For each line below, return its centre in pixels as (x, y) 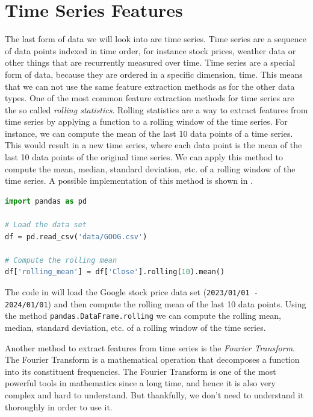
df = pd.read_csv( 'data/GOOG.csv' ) (76, 237)
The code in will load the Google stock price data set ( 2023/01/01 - (132, 292)
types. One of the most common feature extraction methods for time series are (150, 98)
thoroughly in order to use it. (59, 406)
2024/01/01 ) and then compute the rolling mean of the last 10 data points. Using (156, 303)
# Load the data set (46, 225)
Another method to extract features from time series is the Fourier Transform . (150, 347)
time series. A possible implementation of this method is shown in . (129, 180)
